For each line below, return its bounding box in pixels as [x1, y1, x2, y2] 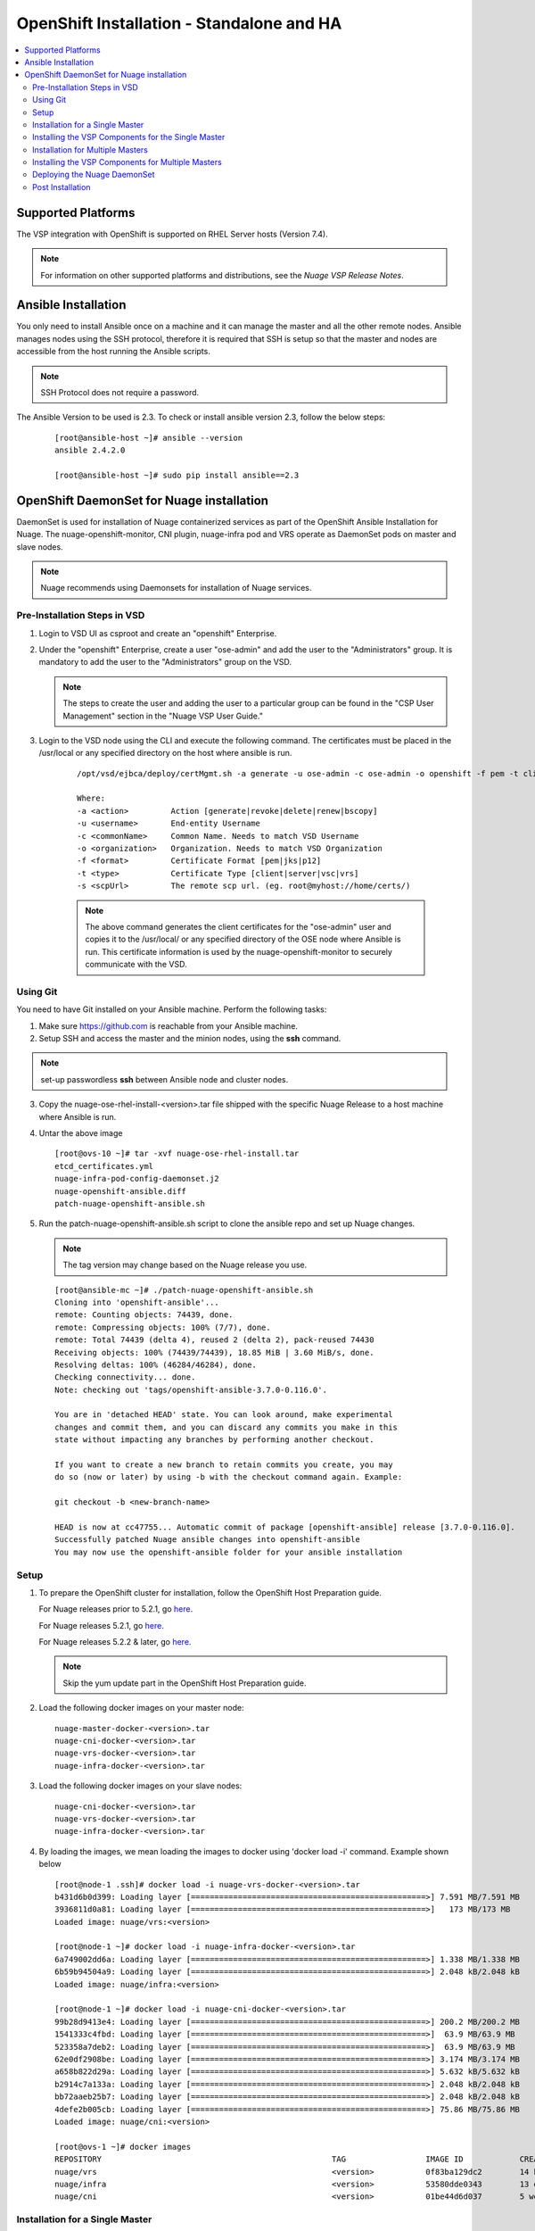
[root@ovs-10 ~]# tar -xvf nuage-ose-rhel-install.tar [54, 1149, 300, 1159]
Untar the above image [38, 1128, 123, 1139]
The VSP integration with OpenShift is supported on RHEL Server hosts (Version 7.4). [16, 228, 329, 239]
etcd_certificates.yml [54, 1161, 154, 1171]
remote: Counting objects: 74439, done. [54, 1310, 234, 1320]
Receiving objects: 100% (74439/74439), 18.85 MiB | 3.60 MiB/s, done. [54, 1348, 374, 1357]
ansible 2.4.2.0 [54, 445, 126, 455]
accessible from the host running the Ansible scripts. [16, 346, 211, 357]
